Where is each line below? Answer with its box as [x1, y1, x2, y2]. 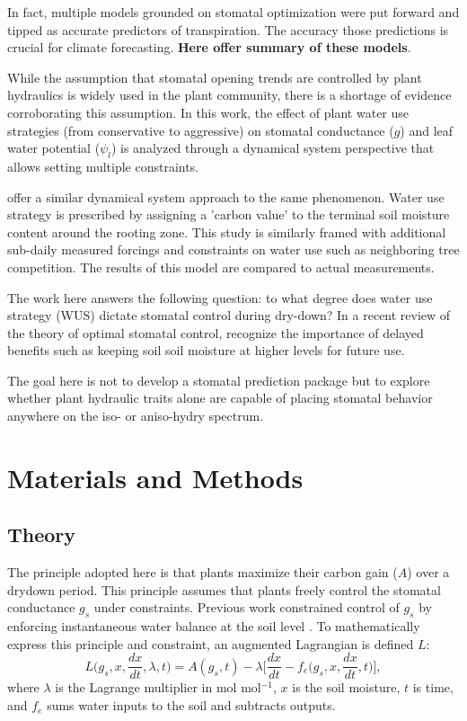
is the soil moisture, [292, 678, 401, 697]
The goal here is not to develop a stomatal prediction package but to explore [7, 370, 430, 389]
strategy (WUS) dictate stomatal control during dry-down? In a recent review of [7, 306, 451, 325]
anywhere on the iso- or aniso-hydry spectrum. [7, 406, 264, 425]
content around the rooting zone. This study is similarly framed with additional [7, 222, 446, 241]
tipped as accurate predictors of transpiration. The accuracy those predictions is [7, 20, 449, 39]
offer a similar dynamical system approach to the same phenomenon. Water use [7, 187, 445, 206]
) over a [407, 563, 450, 582]
